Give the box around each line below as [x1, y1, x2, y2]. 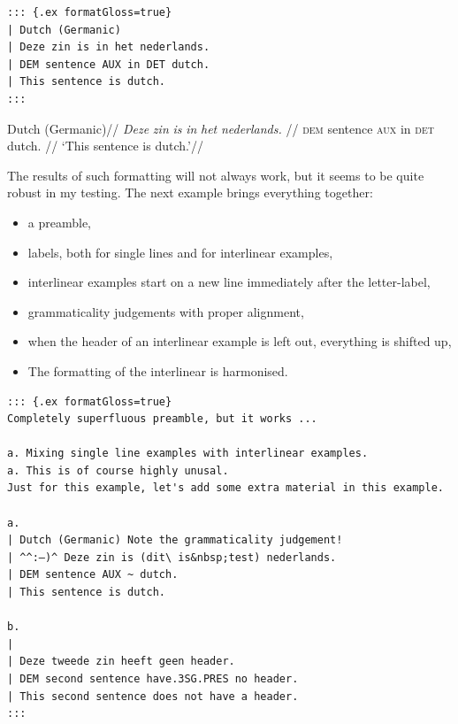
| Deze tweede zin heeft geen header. [7, 655, 235, 668]
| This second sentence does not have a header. [7, 689, 299, 703]
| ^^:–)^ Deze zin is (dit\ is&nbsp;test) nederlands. [7, 551, 337, 564]
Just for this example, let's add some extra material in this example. [7, 481, 444, 495]
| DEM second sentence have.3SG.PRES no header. [7, 673, 299, 685]
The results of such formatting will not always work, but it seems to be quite [7, 166, 424, 184]
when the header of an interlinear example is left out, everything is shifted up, [27, 332, 452, 350]
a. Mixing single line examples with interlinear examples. [7, 447, 369, 460]
